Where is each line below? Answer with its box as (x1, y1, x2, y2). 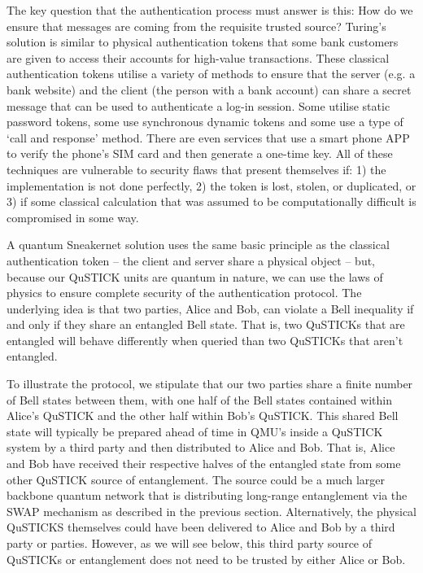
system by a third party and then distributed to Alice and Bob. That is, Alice (7, 439, 395, 456)
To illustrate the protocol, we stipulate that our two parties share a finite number (7, 375, 413, 392)
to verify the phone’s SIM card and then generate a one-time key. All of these (7, 145, 393, 162)
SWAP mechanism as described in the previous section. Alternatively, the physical (7, 502, 416, 519)
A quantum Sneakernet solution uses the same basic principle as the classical (7, 236, 390, 253)
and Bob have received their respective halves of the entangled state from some (7, 455, 401, 472)
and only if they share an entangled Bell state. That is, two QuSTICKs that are (7, 316, 405, 333)
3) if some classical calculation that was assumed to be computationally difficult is (7, 193, 416, 210)
